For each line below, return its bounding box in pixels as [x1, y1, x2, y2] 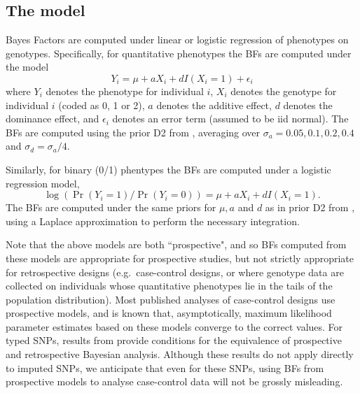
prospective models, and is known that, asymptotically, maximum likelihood [6, 306, 332, 320]
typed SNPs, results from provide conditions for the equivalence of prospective [6, 333, 342, 348]
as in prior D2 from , [265, 200, 355, 215]
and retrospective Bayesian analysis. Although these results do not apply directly [6, 347, 354, 362]
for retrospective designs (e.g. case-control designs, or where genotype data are [6, 264, 344, 279]
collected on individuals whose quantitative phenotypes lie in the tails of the [6, 278, 333, 293]
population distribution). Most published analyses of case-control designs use [6, 292, 335, 306]
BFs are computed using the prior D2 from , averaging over [6, 124, 261, 139]
